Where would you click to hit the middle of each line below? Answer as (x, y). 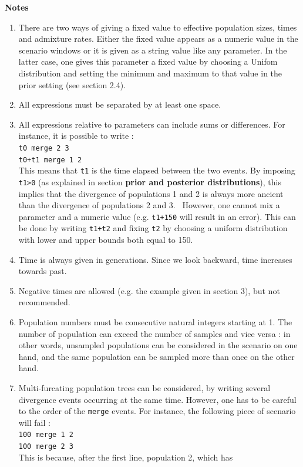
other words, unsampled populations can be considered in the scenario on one (158, 345)
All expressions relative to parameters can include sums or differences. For (152, 124)
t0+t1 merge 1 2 (50, 160)
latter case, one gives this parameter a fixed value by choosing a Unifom (148, 61)
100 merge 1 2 (46, 435)
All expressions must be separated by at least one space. (120, 104)
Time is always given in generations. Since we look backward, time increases (155, 259)
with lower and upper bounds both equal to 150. (106, 240)
